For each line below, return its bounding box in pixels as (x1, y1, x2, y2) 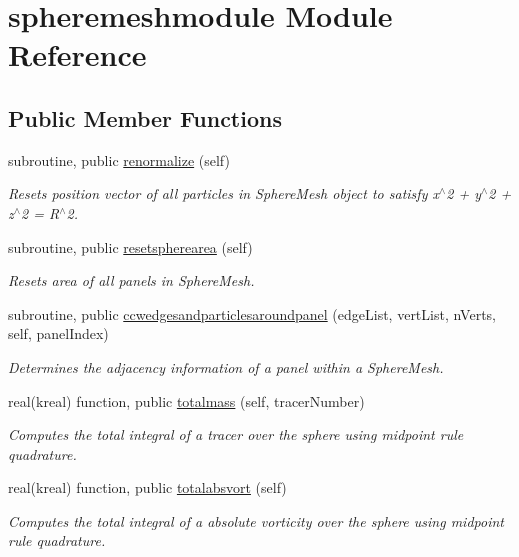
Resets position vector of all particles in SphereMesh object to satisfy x (8, 183, 439, 204)
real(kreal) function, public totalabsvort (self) (8, 477, 287, 498)
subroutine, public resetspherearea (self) (8, 236, 253, 257)
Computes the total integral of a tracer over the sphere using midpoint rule (8, 424, 464, 445)
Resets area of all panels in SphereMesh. (8, 270, 255, 291)
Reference (8, 34, 147, 75)
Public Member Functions (8, 102, 282, 133)
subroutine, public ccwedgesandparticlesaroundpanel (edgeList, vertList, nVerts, (8, 303, 496, 324)
